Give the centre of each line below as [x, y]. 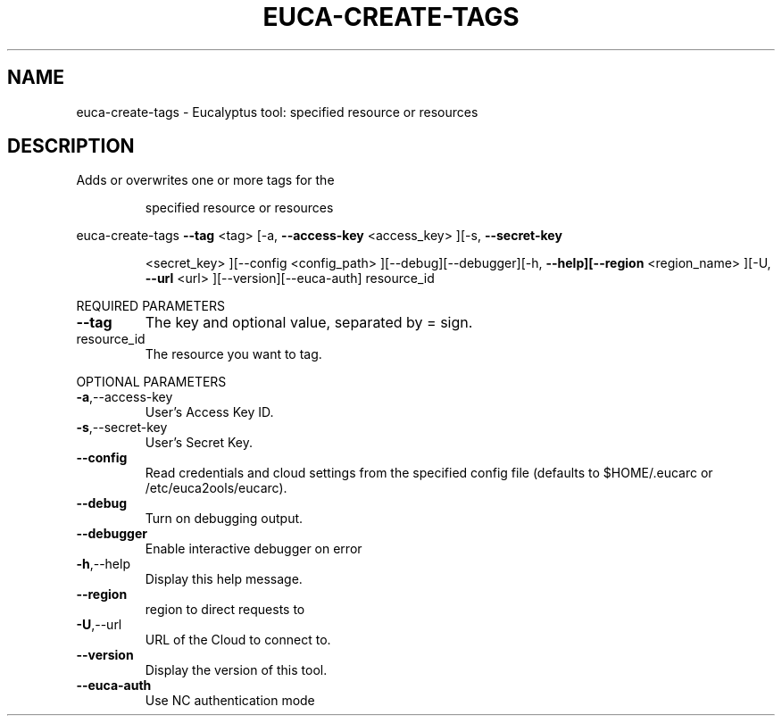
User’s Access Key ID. [209, 412]
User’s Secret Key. [199, 443]
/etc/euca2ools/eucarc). [216, 488]
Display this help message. [224, 579]
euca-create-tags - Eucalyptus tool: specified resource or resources [277, 112]
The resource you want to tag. [233, 354]
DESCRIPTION [71, 146]
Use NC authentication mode [230, 701]
